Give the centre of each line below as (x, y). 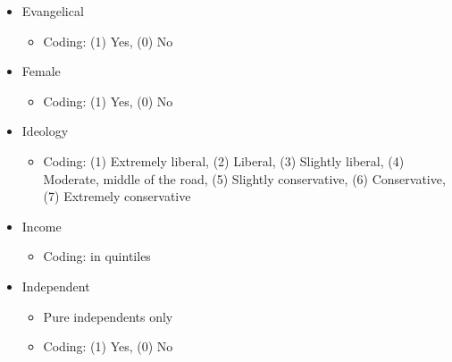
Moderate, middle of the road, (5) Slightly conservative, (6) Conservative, (244, 178)
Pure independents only (108, 316)
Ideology (45, 131)
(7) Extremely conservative (117, 196)
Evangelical (53, 11)
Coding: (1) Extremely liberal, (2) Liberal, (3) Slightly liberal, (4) (224, 160)
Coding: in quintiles (97, 256)
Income (42, 226)
